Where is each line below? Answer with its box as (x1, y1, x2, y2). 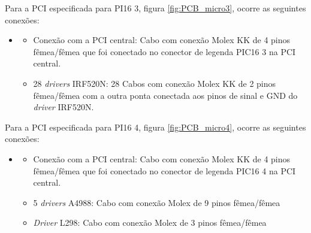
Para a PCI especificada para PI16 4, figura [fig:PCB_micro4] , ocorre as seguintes (5, 120, 306, 133)
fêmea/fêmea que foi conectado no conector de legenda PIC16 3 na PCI (33, 45, 296, 58)
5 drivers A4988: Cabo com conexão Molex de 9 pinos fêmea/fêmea (33, 196, 280, 208)
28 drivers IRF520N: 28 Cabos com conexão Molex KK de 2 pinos (33, 77, 276, 89)
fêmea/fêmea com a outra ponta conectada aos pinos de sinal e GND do (33, 89, 298, 101)
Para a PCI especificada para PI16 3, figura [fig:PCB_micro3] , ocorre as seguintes (5, 2, 306, 14)
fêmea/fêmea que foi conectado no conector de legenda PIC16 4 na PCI (33, 164, 296, 177)
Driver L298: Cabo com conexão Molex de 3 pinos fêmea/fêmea (33, 216, 267, 229)
